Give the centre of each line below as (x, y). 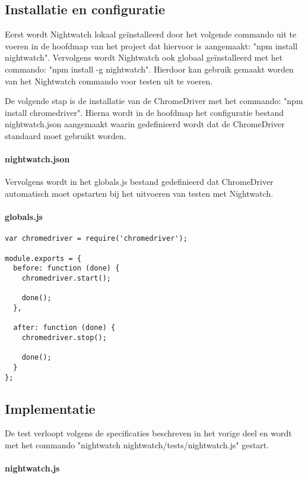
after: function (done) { (64, 328)
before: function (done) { (66, 268)
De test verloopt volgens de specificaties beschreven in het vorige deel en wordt (148, 433)
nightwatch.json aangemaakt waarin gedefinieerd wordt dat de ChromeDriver (145, 124)
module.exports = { (43, 258)
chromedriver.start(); (66, 278)
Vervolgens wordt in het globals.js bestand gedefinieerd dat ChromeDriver (139, 182)
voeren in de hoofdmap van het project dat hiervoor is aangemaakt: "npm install (151, 45)
